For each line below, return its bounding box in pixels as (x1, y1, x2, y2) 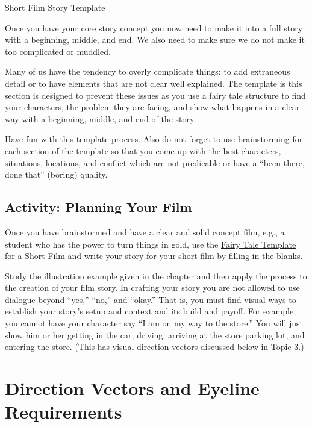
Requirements (5, 399, 122, 424)
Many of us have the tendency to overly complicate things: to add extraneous (5, 65, 290, 78)
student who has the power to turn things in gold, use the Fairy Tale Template (5, 237, 296, 250)
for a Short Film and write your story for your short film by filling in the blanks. (5, 249, 303, 262)
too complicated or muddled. (5, 45, 111, 57)
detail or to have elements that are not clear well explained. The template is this (5, 76, 302, 89)
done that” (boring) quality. (5, 168, 108, 181)
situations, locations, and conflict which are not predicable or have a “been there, (5, 156, 305, 169)
